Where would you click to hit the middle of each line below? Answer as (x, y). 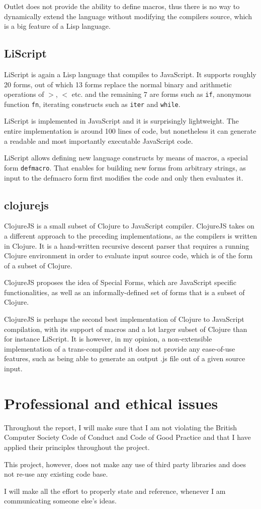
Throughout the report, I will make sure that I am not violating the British (120, 427)
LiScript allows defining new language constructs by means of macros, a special (126, 158)
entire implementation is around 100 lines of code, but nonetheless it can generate (130, 131)
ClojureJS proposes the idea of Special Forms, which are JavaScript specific (120, 282)
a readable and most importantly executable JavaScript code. (99, 140)
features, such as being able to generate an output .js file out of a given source (125, 358)
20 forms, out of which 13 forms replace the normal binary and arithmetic (118, 84)
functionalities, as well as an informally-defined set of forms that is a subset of (124, 292)
